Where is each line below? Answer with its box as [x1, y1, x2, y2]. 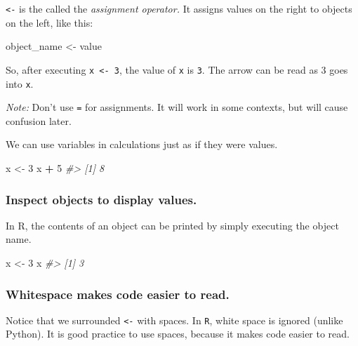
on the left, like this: [6, 15, 93, 29]
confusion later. [6, 113, 72, 128]
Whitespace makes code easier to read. [6, 285, 230, 302]
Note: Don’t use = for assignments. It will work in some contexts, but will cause [6, 100, 348, 114]
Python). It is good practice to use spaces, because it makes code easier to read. [6, 326, 350, 341]
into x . [6, 76, 34, 91]
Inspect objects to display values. [6, 190, 197, 208]
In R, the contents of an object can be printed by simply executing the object [6, 218, 339, 232]
